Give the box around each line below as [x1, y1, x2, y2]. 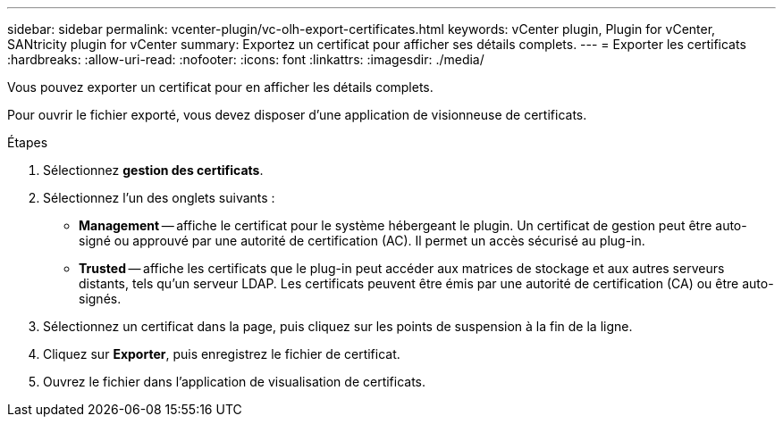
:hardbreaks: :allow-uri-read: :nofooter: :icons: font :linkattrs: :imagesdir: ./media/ [7, 52, 484, 67]
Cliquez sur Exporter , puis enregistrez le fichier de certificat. [43, 346, 400, 362]
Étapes [7, 135, 48, 150]
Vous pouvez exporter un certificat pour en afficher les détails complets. [7, 79, 434, 95]
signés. [79, 291, 122, 306]
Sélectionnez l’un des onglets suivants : [43, 190, 275, 205]
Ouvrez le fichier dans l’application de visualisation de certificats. [43, 374, 426, 389]
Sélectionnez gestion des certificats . [43, 162, 264, 178]
